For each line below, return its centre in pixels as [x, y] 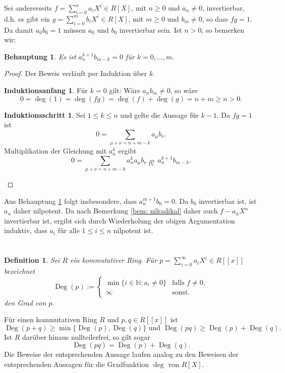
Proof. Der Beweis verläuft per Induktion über [76, 73]
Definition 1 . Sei [32, 260]
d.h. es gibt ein [27, 18]
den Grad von [25, 302]
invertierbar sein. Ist [151, 29]
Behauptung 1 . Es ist [40, 56]
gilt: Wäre [125, 90]
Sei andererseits [28, 8]
